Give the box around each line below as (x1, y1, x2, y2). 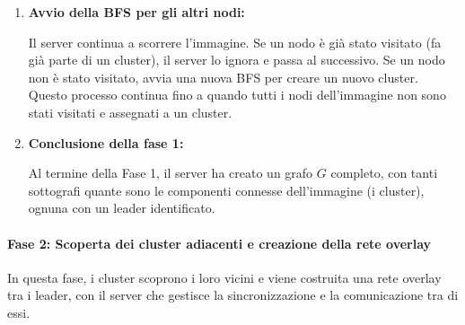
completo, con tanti (330, 163, 438, 182)
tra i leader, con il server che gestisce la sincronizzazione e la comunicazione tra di (7, 285, 459, 304)
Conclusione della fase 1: (28, 133, 184, 152)
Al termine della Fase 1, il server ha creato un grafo (28, 163, 313, 182)
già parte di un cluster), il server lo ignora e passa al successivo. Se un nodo (28, 50, 445, 69)
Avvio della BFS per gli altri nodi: (28, 3, 245, 21)
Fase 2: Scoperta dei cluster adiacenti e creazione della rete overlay (7, 233, 432, 252)
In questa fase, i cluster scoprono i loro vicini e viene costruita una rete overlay (7, 268, 442, 286)
